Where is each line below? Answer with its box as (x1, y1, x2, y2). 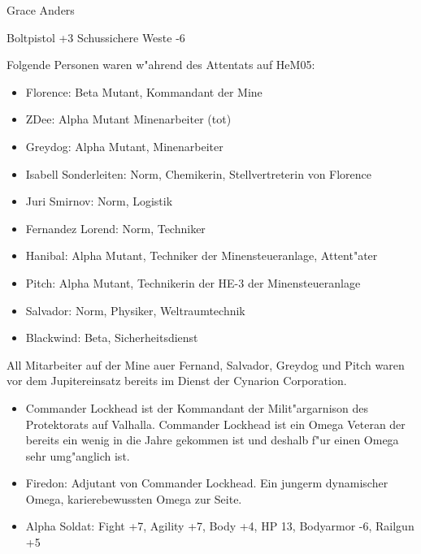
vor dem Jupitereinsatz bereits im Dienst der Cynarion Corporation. (7, 372, 347, 389)
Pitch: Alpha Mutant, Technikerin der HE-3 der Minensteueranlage (25, 274, 361, 291)
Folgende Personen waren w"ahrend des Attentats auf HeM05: (7, 56, 315, 73)
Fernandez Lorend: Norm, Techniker (25, 219, 206, 236)
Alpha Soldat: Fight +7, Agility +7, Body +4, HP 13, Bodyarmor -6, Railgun (25, 517, 414, 535)
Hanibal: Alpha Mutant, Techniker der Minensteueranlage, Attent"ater (25, 247, 378, 264)
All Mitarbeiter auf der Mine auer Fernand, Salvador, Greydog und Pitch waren (7, 356, 405, 373)
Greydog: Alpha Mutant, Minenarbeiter (25, 137, 224, 154)
